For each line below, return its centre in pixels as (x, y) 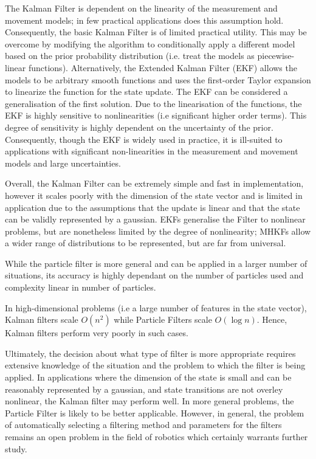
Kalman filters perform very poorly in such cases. (97, 333)
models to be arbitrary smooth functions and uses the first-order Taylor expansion (158, 79)
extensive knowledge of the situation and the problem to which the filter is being (155, 365)
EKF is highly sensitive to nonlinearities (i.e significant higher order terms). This (156, 115)
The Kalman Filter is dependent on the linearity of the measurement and (141, 8)
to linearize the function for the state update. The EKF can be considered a (146, 91)
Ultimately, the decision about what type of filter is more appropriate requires (150, 353)
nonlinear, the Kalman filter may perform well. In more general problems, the (149, 401)
